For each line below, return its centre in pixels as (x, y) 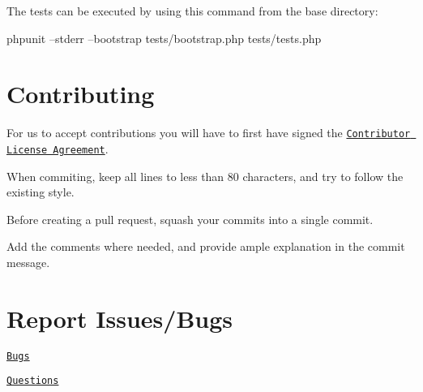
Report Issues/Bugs (120, 318)
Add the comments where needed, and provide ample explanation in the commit (206, 246)
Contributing (81, 94)
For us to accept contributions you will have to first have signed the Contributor (209, 133)
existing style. (41, 192)
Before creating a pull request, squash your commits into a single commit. (190, 219)
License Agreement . (58, 148)
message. (28, 262)
